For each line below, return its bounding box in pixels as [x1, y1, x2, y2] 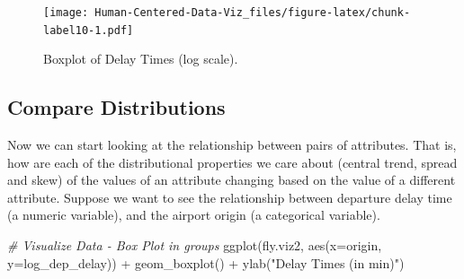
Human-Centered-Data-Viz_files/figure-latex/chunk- [94, 6, 411, 19]
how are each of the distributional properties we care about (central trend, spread [7, 153, 458, 171]
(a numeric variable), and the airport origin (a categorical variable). [7, 205, 380, 224]
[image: [43, 6, 89, 19]
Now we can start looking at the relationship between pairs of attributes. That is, [7, 135, 457, 154]
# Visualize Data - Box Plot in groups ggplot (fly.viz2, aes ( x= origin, [7, 236, 382, 255]
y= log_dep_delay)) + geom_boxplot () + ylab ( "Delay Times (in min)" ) [7, 253, 405, 272]
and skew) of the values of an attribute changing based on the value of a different [7, 170, 456, 189]
